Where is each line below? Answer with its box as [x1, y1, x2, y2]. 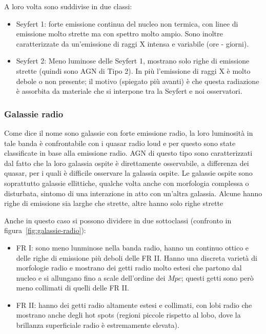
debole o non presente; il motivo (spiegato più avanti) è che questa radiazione [16, 75, 259, 86]
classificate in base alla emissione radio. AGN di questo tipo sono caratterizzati [4, 148, 253, 158]
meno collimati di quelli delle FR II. [16, 282, 129, 293]
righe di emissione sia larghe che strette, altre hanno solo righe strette [4, 198, 223, 208]
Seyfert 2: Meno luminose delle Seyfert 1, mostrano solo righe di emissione [16, 55, 250, 66]
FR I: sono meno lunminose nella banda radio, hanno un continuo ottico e [16, 242, 249, 253]
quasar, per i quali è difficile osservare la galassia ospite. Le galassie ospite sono [4, 168, 253, 178]
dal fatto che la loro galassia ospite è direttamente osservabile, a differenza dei [4, 157, 249, 168]
